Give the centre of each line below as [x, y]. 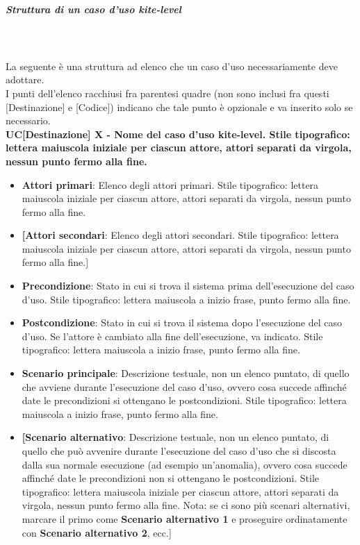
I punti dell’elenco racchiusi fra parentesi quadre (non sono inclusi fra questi [167, 93]
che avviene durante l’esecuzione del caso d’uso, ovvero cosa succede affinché [184, 386]
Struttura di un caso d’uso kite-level [93, 9]
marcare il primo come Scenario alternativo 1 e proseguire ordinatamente [185, 518]
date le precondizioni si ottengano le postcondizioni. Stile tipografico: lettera [184, 400]
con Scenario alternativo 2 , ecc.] [97, 532]
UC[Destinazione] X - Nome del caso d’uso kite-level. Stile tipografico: [178, 134]
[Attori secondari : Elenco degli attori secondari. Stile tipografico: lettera [180, 235]
